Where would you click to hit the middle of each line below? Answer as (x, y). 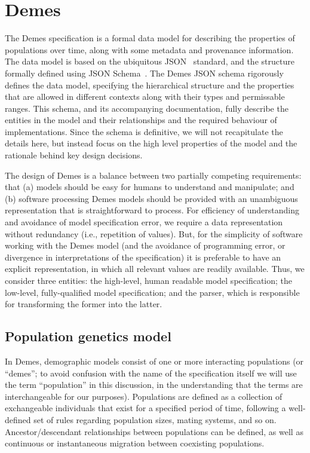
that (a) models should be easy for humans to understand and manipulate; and (150, 187)
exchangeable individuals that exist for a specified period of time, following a (145, 408)
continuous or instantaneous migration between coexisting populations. (135, 443)
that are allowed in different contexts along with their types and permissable (145, 97)
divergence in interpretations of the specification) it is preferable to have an (143, 257)
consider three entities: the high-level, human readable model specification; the (149, 280)
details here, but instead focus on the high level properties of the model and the (151, 143)
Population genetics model (88, 336)
